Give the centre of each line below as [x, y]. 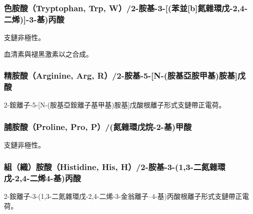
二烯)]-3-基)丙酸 [34, 19]
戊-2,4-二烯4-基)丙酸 [42, 178]
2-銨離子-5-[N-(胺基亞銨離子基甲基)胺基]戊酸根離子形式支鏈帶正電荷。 [115, 105]
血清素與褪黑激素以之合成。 [48, 53]
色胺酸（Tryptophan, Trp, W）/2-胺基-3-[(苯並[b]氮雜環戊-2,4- [126, 8]
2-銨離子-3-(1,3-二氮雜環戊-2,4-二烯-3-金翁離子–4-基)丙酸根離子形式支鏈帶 [120, 196]
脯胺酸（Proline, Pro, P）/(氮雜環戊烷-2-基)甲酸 [98, 126]
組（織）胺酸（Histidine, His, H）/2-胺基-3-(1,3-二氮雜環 [115, 166]
